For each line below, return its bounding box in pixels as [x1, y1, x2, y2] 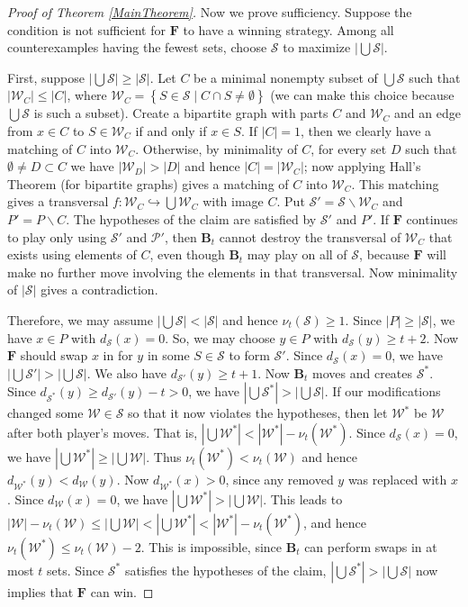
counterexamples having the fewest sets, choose [7, 38, 267, 57]
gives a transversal [7, 192, 109, 211]
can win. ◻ [90, 582, 154, 601]
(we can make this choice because [270, 86, 454, 104]
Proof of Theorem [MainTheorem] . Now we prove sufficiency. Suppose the [7, 3, 412, 21]
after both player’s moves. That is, [7, 422, 198, 441]
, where [67, 86, 107, 104]
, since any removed [225, 469, 334, 488]
